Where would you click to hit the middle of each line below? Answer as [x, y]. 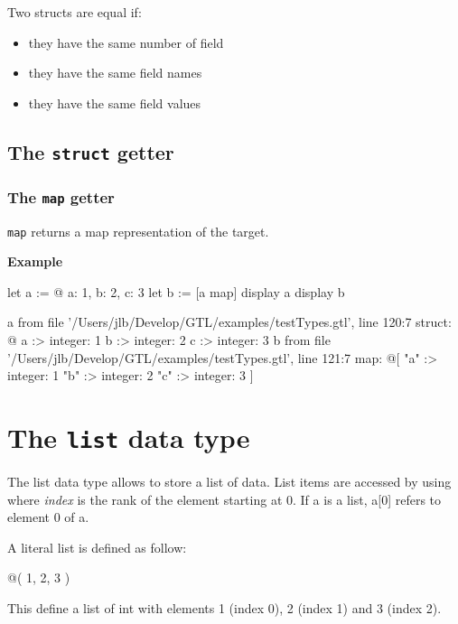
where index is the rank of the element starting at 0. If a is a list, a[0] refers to [224, 499]
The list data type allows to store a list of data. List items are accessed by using [229, 481]
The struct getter [91, 151]
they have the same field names [115, 73]
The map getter [61, 196]
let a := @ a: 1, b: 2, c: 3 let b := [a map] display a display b [176, 291]
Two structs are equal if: [75, 12]
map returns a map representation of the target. [138, 231]
